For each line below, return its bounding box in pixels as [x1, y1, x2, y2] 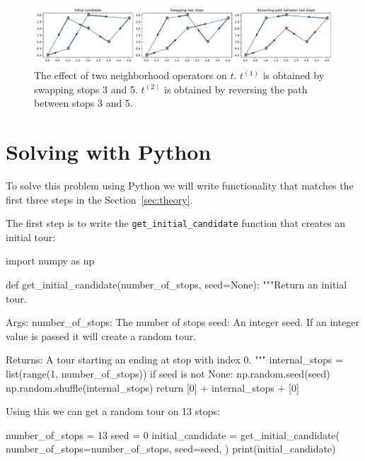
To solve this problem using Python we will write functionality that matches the [6, 177, 354, 192]
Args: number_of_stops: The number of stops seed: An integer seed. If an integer [6, 315, 360, 329]
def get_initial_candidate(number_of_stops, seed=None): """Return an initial [6, 277, 347, 291]
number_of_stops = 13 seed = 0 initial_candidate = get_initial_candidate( [6, 427, 340, 442]
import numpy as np [6, 253, 95, 268]
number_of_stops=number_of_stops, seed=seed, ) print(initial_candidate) [6, 441, 336, 456]
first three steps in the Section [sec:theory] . [6, 192, 193, 206]
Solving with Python [6, 137, 212, 166]
